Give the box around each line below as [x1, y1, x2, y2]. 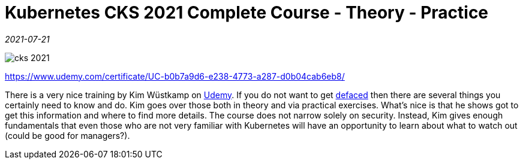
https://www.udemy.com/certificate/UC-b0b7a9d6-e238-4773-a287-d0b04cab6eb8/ [5, 71, 345, 81]
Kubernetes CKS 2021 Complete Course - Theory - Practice [5, 2, 489, 23]
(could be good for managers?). [5, 130, 130, 141]
